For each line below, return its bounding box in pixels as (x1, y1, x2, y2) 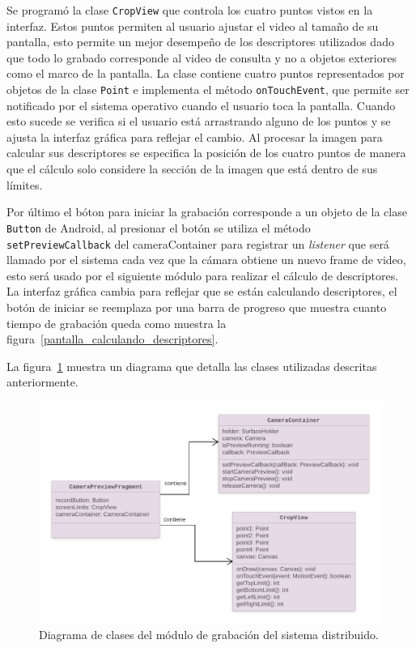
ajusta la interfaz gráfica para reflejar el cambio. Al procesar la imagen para (6, 128, 383, 145)
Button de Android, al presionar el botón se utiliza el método (6, 219, 311, 236)
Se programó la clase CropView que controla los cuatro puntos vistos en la (6, 2, 373, 18)
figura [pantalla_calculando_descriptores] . (6, 330, 219, 347)
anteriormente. (6, 373, 79, 390)
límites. (6, 176, 43, 193)
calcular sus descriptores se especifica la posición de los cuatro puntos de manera (6, 144, 406, 161)
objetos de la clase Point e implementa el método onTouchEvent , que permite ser (6, 81, 410, 98)
